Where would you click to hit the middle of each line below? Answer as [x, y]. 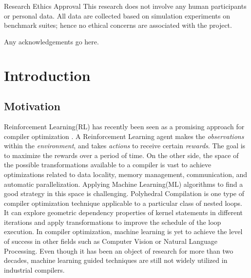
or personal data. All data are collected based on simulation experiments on [117, 15]
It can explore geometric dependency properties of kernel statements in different [124, 212]
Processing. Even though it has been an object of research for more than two [119, 250]
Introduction [47, 75]
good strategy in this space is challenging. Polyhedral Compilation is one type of [124, 193]
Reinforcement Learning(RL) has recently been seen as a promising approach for [124, 126]
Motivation [32, 106]
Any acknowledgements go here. [51, 41]
